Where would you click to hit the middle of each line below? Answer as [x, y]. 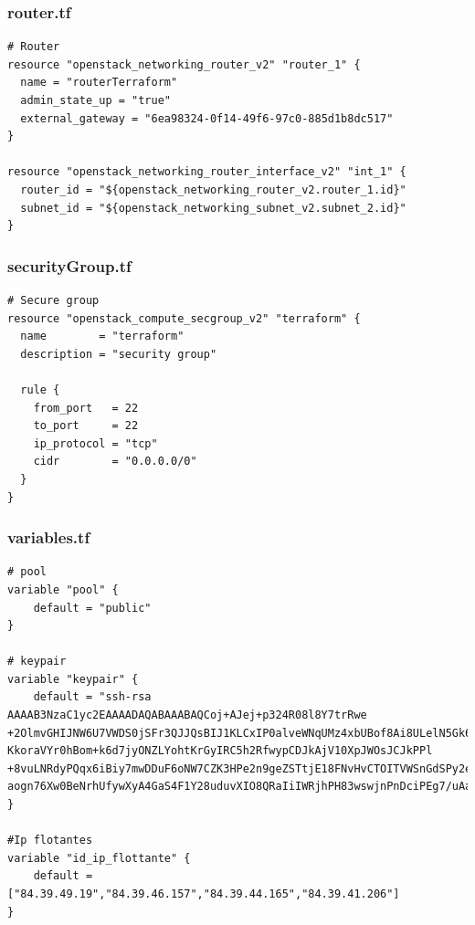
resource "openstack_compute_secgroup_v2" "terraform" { [184, 318]
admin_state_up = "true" [95, 100]
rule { [40, 389]
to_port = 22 [86, 426]
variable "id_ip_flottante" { [99, 858]
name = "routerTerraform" [99, 83]
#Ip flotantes [50, 841]
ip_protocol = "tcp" [95, 443]
